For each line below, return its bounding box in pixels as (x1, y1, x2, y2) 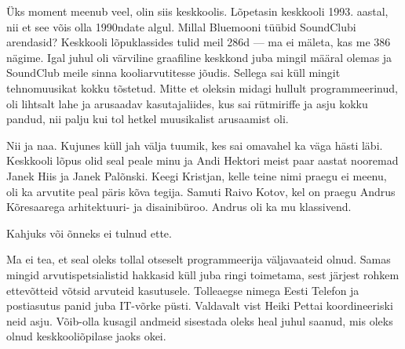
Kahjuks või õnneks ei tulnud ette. (6, 224, 172, 241)
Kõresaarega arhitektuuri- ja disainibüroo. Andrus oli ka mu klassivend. (6, 198, 352, 215)
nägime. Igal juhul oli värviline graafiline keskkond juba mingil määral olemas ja (6, 49, 392, 65)
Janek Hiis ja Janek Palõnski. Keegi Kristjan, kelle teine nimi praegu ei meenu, (6, 167, 387, 184)
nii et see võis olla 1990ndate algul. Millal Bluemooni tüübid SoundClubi (6, 18, 356, 35)
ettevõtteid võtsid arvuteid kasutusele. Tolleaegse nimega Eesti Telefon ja (6, 282, 359, 298)
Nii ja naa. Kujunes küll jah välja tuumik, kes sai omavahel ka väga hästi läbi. (6, 136, 383, 153)
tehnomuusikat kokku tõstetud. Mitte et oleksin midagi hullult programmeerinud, (6, 79, 398, 96)
